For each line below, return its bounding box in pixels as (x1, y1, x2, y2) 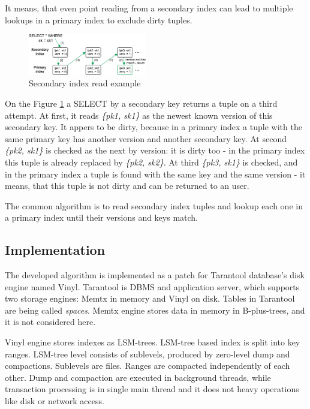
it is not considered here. (5, 315, 96, 328)
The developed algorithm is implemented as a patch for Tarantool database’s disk (5, 269, 305, 281)
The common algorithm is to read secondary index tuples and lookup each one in (5, 199, 303, 212)
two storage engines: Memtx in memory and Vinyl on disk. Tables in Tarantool (5, 292, 295, 305)
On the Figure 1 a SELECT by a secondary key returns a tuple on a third (5, 97, 278, 109)
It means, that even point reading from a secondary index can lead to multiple (5, 2, 293, 14)
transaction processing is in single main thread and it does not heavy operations (5, 383, 299, 395)
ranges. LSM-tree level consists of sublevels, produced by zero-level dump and (5, 347, 290, 360)
